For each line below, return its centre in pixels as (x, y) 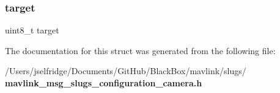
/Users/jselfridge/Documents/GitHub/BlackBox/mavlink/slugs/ (126, 71)
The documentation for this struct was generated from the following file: (140, 50)
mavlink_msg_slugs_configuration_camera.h (104, 83)
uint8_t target (32, 30)
